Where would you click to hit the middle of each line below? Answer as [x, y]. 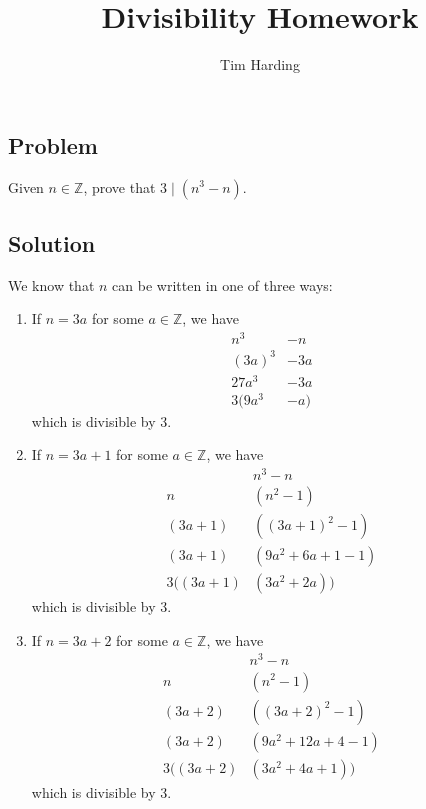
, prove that [119, 186]
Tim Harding [260, 64]
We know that [51, 284]
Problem [53, 144]
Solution [52, 242]
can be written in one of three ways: [222, 284]
